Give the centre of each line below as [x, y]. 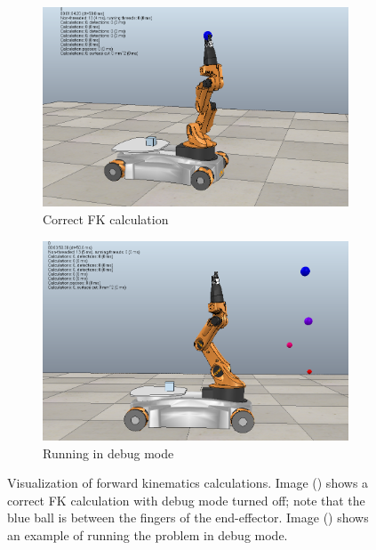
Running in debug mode [108, 453]
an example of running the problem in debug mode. [148, 534]
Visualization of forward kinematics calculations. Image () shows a [188, 483]
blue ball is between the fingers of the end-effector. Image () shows [188, 518]
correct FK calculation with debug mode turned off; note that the [186, 500]
